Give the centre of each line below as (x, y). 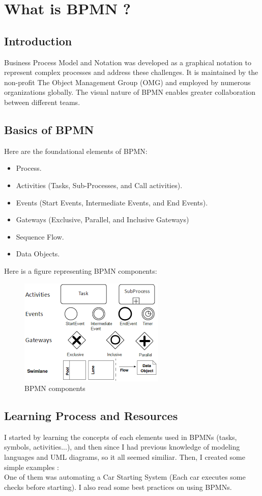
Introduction (38, 41)
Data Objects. (38, 254)
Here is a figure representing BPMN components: (81, 270)
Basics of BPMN (49, 129)
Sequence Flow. (40, 236)
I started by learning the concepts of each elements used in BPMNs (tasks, (121, 437)
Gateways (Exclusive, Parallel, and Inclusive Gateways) (103, 219)
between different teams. (42, 102)
